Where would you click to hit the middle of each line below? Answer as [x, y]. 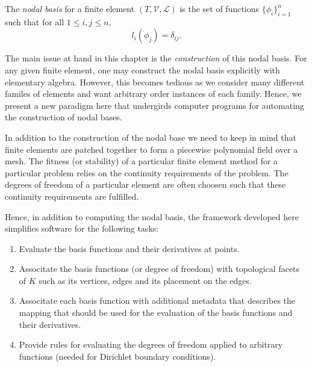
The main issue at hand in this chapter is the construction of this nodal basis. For [156, 58]
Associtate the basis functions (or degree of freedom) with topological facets [159, 269]
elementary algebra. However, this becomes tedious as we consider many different [155, 82]
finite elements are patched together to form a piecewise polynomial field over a [151, 149]
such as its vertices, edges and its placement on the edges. [145, 280]
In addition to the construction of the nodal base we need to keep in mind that [151, 137]
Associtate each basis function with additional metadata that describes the [157, 301]
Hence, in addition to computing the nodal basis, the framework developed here [152, 216]
